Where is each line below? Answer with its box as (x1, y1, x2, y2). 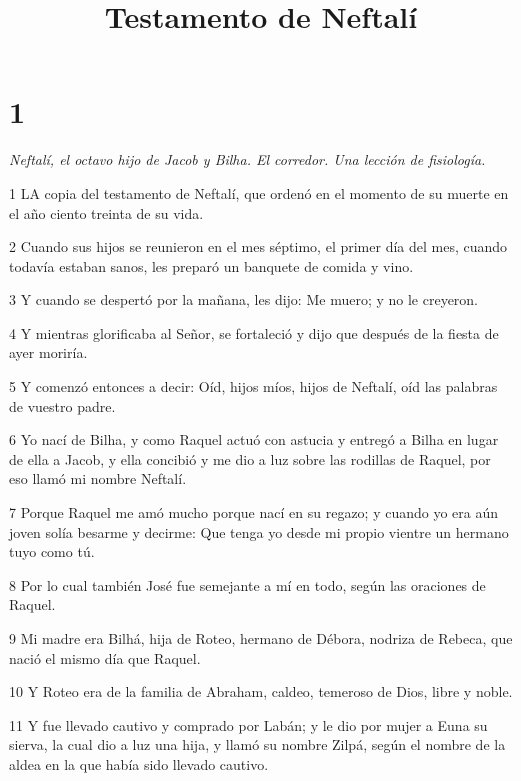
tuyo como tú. (9, 541, 95, 562)
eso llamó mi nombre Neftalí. (9, 468, 187, 489)
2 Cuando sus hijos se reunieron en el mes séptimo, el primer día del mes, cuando (9, 236, 508, 257)
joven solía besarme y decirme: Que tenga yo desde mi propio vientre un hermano (9, 521, 509, 542)
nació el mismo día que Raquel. (9, 647, 201, 668)
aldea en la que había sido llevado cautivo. (9, 753, 269, 774)
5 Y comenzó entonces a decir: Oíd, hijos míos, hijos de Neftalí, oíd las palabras (9, 376, 498, 397)
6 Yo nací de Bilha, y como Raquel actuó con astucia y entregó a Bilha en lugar (9, 429, 499, 450)
